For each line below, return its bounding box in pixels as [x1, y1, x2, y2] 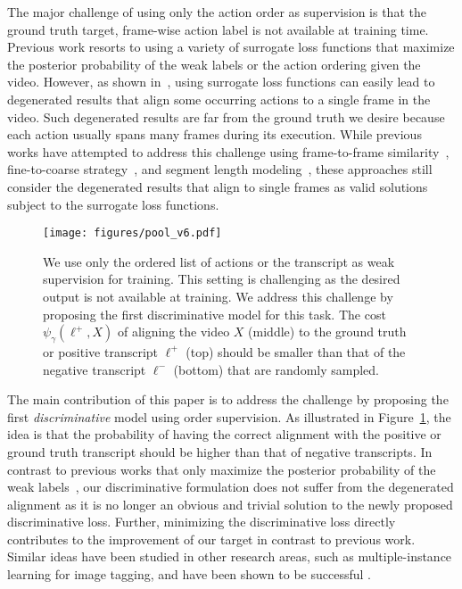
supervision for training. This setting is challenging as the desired [43, 270, 400, 288]
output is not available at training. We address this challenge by [43, 286, 393, 305]
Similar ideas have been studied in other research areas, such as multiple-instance [7, 547, 452, 566]
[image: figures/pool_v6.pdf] [43, 227, 222, 240]
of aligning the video [117, 322, 230, 341]
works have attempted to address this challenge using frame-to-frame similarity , [7, 142, 450, 161]
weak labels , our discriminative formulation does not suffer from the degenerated [7, 477, 454, 496]
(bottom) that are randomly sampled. [173, 360, 380, 378]
